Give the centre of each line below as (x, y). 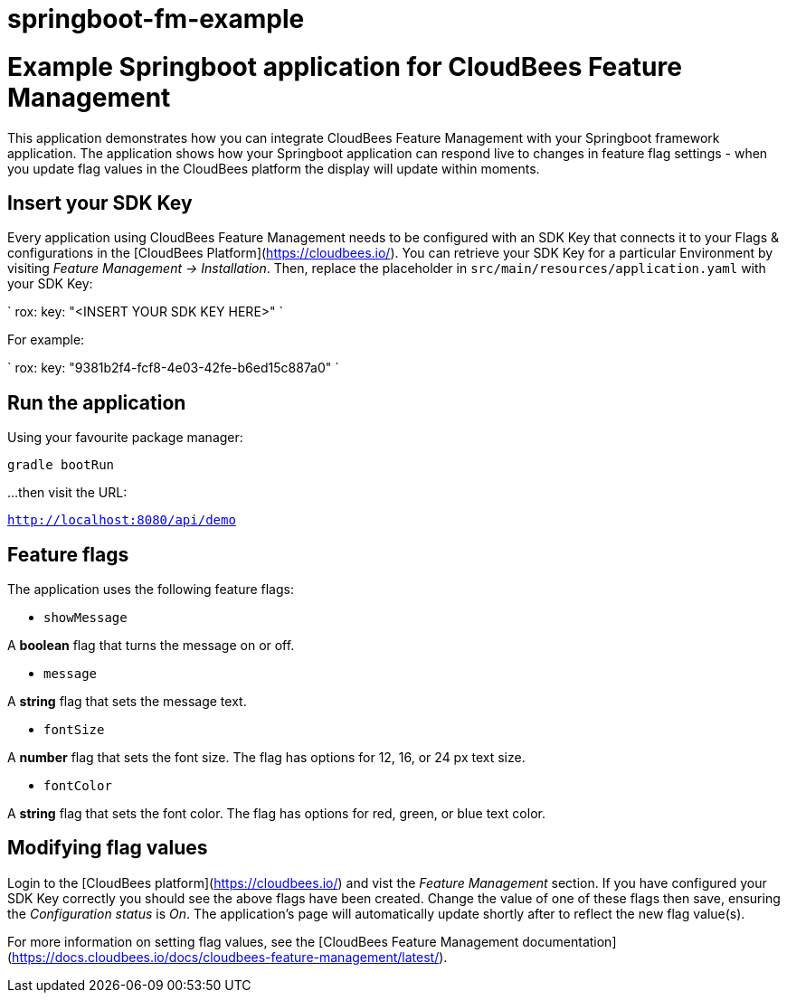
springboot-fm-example (156, 19)
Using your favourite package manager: (125, 438)
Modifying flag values (108, 848)
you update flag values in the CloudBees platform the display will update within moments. (274, 168)
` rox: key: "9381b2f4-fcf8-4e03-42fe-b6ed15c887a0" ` (173, 368)
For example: (46, 340)
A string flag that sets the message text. (127, 702)
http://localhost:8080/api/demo (122, 520)
